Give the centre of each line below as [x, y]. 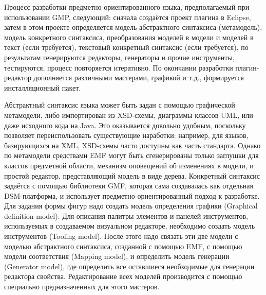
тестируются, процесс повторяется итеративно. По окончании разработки [119, 67]
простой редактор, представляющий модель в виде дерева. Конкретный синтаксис [132, 175]
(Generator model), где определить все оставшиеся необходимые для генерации [129, 266]
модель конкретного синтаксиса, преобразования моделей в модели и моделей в [129, 37]
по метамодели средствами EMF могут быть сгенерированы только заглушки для [131, 155]
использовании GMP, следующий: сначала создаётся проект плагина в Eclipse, [128, 17]
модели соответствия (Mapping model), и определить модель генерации [117, 256]
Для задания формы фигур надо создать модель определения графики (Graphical [131, 206]
